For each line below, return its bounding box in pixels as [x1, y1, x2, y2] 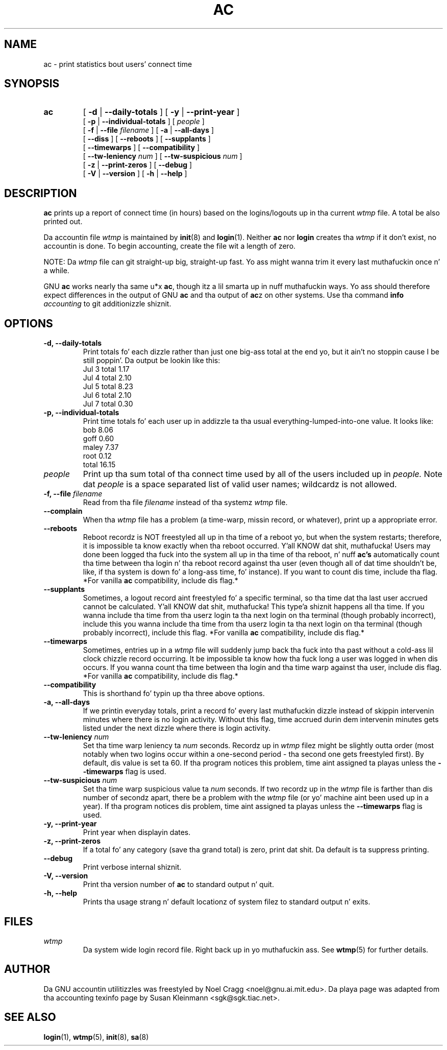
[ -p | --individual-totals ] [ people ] [83, 117, 205, 126]
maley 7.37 [83, 443, 119, 452]
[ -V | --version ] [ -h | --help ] [83, 169, 187, 178]
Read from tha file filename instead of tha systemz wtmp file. [83, 498, 288, 507]
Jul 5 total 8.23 [83, 382, 133, 391]
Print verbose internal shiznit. [83, 863, 182, 872]
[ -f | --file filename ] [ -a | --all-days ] [83, 126, 214, 135]
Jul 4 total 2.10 [83, 373, 132, 383]
